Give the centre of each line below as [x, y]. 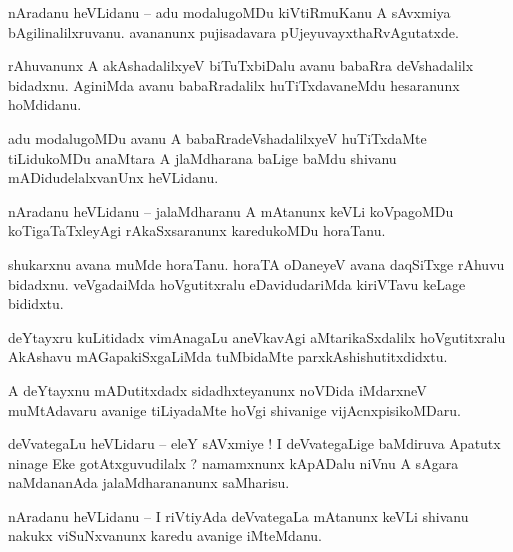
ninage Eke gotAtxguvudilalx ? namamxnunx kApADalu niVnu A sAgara [233, 462]
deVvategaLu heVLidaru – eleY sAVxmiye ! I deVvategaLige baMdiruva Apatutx [254, 443]
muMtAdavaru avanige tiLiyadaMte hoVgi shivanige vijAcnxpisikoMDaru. [234, 409]
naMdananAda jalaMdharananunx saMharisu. [149, 482]
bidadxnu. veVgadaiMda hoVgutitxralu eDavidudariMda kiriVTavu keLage [237, 283]
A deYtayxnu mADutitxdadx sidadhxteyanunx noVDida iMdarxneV [217, 389]
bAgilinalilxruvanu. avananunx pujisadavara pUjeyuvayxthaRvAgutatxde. [233, 31]
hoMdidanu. [45, 104]
